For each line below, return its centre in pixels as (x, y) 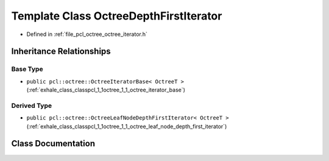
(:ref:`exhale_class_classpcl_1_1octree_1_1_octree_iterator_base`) (106, 90)
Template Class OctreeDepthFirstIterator (117, 16)
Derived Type (31, 106)
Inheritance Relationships (61, 52)
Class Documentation (53, 144)
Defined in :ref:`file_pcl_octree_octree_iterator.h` (87, 34)
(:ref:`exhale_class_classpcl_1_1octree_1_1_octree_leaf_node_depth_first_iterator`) (127, 126)
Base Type (27, 69)
